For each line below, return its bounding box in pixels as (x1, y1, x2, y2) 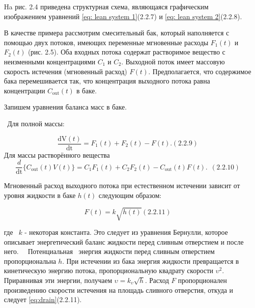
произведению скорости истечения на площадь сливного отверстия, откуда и (4, 284, 233, 295)
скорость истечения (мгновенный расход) (4, 66, 127, 76)
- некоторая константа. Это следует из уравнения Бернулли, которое (25, 226, 228, 237)
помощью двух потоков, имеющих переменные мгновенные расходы (4, 37, 208, 47)
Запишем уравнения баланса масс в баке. (4, 102, 127, 112)
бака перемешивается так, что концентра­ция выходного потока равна (4, 76, 210, 86)
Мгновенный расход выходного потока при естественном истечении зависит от (4, 180, 240, 191)
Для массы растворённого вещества (4, 149, 110, 160)
